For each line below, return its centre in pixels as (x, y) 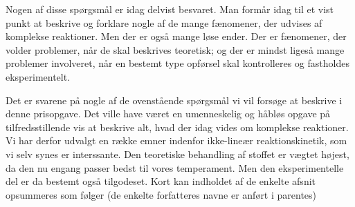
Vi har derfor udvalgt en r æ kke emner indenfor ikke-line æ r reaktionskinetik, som (176, 140)
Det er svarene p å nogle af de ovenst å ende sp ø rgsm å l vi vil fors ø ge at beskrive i (174, 100)
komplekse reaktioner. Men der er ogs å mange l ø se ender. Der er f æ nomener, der (176, 36)
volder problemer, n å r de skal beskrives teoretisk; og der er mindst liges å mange (175, 49)
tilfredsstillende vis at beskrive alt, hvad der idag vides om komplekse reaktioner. (177, 127)
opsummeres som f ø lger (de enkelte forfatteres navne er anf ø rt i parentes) (161, 194)
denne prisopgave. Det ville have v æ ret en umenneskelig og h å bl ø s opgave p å (168, 114)
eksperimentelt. (38, 76)
